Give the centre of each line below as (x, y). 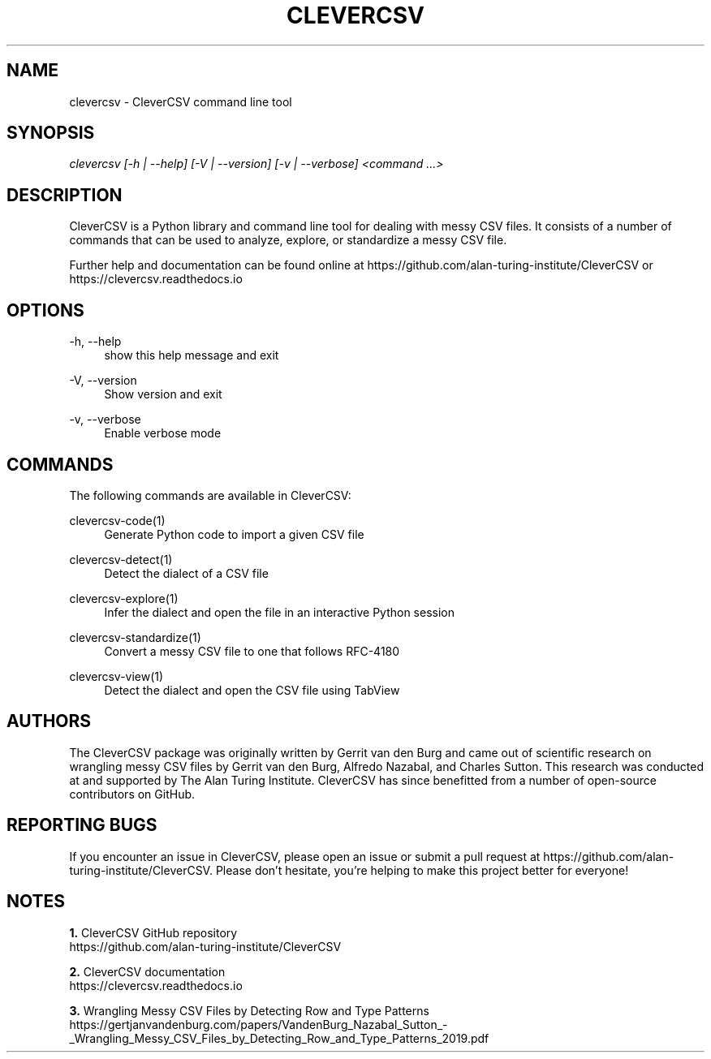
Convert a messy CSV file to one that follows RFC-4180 (252, 651)
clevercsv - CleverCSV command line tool (181, 101)
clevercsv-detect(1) (121, 559)
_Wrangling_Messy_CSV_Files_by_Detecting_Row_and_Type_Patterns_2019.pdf (279, 1038)
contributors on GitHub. (132, 794)
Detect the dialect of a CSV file (186, 573)
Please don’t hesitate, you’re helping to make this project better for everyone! (422, 870)
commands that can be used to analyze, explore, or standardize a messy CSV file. (288, 240)
